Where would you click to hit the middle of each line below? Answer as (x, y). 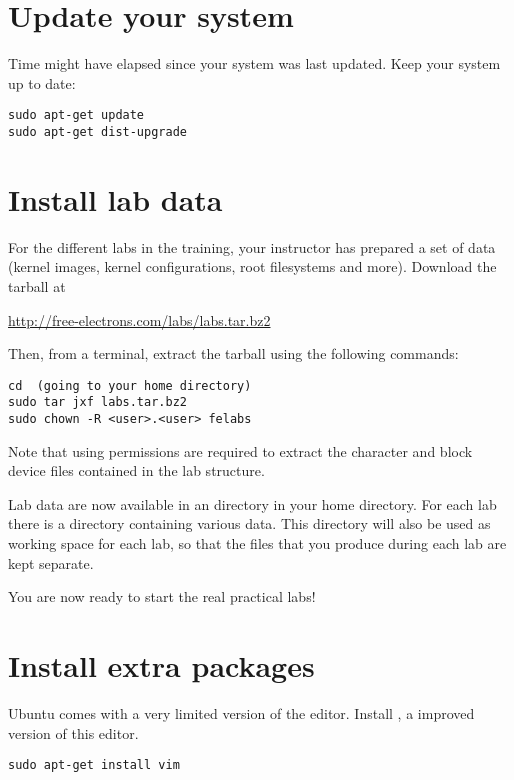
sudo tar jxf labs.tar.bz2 (97, 402)
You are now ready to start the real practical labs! (162, 596)
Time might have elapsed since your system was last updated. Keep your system (254, 63)
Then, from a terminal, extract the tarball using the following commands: (233, 353)
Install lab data (115, 198)
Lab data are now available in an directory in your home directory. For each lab (252, 503)
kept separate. (51, 562)
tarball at (37, 285)
